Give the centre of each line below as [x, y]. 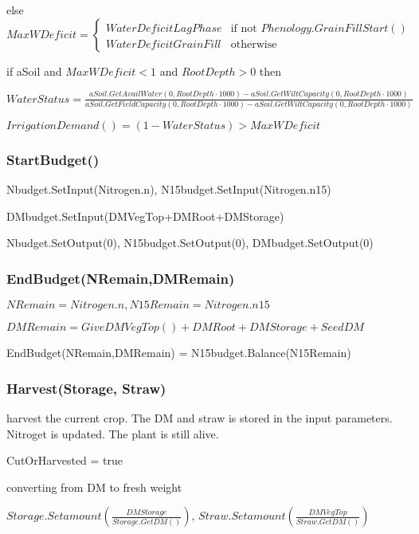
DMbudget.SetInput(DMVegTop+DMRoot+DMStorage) [145, 216]
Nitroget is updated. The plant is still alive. [113, 433]
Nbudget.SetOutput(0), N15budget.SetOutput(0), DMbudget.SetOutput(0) [190, 243]
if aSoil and [34, 71]
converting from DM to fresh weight [94, 487]
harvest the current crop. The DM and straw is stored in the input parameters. [200, 417]
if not [244, 28]
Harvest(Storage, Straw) [86, 388]
